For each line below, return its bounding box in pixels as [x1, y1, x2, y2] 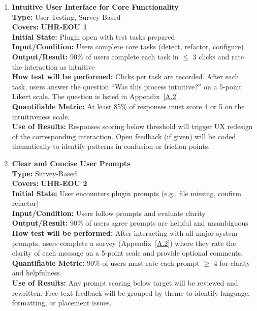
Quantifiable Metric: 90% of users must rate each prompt [12, 257, 200, 268]
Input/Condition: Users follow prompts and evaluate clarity [12, 207, 206, 218]
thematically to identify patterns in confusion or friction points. [12, 141, 210, 151]
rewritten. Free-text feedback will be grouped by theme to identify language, [12, 287, 250, 298]
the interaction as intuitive [12, 61, 95, 72]
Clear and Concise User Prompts [12, 158, 131, 168]
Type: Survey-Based [12, 168, 77, 178]
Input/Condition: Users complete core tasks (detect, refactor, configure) [12, 41, 244, 52]
